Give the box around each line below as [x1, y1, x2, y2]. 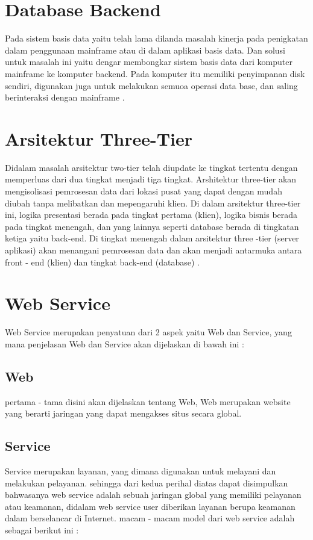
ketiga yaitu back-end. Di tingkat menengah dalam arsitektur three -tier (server [5, 232, 299, 244]
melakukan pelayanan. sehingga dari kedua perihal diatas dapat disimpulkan [5, 476, 288, 489]
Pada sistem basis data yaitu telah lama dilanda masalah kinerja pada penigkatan [5, 32, 308, 45]
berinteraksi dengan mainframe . [5, 91, 125, 104]
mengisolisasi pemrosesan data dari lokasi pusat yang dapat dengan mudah [5, 185, 282, 197]
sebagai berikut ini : [5, 524, 79, 536]
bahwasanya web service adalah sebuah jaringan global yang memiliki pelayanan [5, 488, 302, 501]
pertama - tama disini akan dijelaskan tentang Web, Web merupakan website [5, 395, 291, 408]
